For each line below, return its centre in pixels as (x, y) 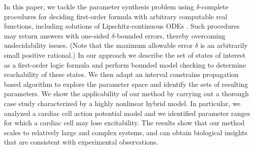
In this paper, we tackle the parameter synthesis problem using (99, 6)
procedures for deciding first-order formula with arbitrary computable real (116, 16)
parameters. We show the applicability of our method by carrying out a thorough (127, 94)
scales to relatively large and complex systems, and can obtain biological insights (126, 132)
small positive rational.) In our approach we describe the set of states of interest (125, 55)
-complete (214, 6)
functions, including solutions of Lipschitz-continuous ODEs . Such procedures (122, 26)
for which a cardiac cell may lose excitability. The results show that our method (124, 123)
